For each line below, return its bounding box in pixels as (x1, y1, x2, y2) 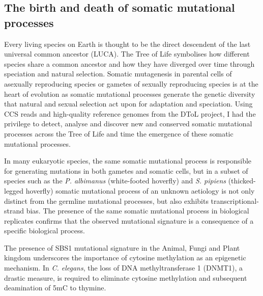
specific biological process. (4, 225, 85, 236)
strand (4, 205, 24, 216)
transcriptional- (211, 195, 259, 206)
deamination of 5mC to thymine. (4, 282, 106, 293)
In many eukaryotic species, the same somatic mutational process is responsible (4, 155, 252, 166)
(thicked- (228, 175, 256, 186)
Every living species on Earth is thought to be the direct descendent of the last (4, 38, 251, 49)
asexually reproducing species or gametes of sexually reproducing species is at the (4, 78, 258, 89)
